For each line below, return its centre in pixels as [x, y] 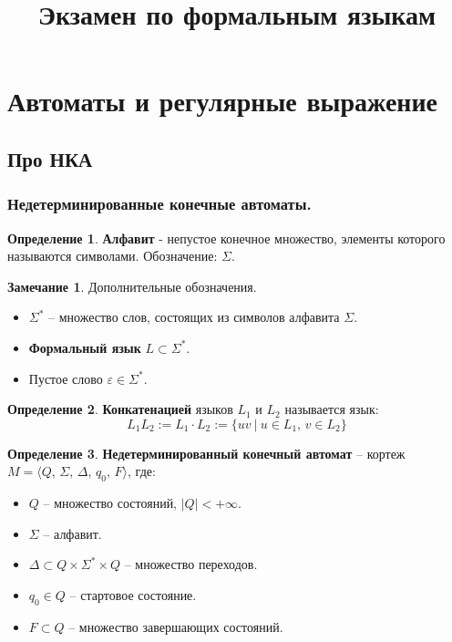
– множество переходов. [191, 564]
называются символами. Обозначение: [113, 256]
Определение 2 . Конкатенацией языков [120, 409]
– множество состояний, [110, 503]
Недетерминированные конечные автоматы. [159, 204]
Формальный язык [85, 347]
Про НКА [50, 158]
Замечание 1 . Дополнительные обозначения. [132, 286]
